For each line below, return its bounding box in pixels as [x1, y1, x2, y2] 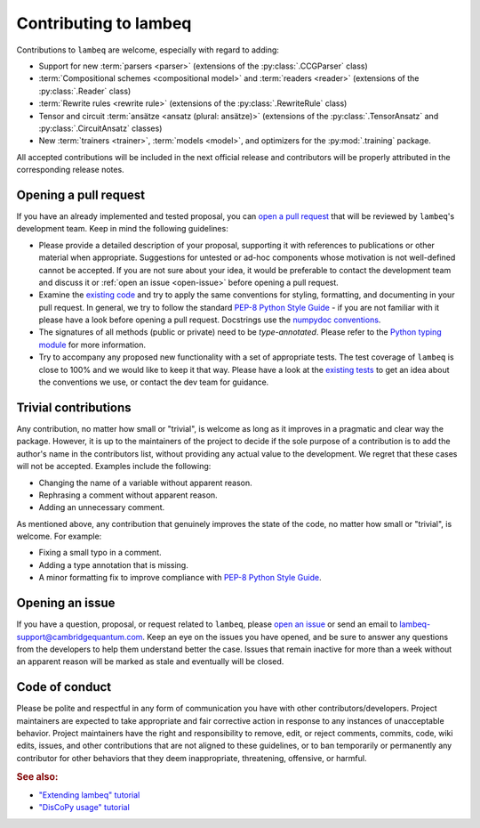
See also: [16, 770, 59, 783]
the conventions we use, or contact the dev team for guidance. [38, 377, 269, 387]
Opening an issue [16, 596, 116, 611]
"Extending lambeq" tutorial [38, 789, 140, 800]
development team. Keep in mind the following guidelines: [16, 223, 228, 234]
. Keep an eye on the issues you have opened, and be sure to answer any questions [142, 631, 449, 642]
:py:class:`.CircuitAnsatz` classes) [38, 123, 163, 134]
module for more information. [38, 339, 147, 350]
